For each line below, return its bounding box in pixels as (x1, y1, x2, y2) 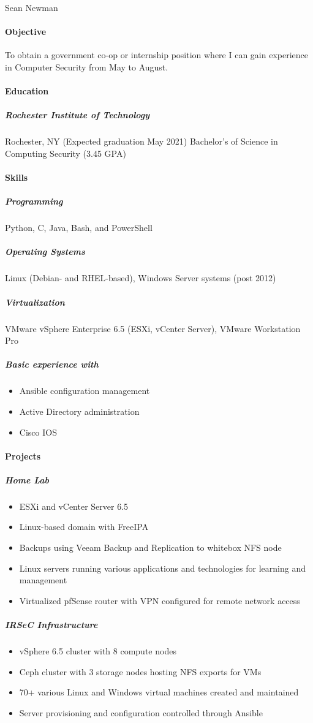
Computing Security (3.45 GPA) (5, 146, 126, 159)
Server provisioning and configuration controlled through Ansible (19, 706, 263, 719)
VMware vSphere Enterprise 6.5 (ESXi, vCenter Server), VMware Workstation (5, 322, 301, 335)
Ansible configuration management (19, 384, 150, 397)
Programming (5, 195, 63, 208)
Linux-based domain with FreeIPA (19, 520, 149, 533)
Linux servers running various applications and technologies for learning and (19, 561, 306, 574)
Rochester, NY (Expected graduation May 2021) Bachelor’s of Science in (5, 135, 278, 148)
